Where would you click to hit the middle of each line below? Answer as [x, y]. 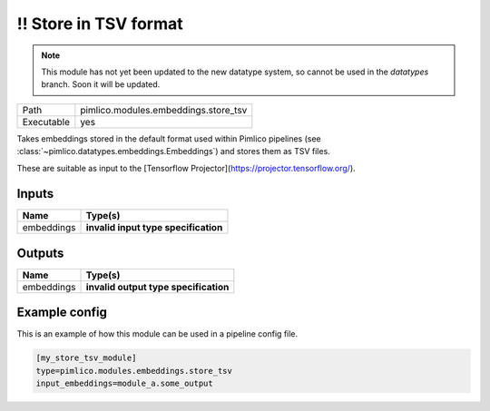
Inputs [35, 194]
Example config [62, 313]
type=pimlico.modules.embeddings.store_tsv [134, 371]
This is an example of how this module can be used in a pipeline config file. [157, 334]
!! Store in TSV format [100, 24]
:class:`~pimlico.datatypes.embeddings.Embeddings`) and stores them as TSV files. [173, 152]
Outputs [40, 253]
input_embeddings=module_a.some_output [124, 384]
